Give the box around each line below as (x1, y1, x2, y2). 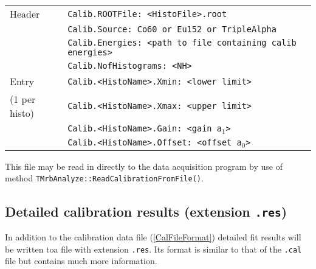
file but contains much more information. (5, 254, 157, 267)
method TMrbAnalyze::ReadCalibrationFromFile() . (5, 172, 204, 184)
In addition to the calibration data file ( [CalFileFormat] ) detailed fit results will (5, 230, 301, 243)
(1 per (10, 92, 36, 106)
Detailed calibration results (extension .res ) (5, 201, 287, 220)
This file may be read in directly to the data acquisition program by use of (5, 159, 283, 172)
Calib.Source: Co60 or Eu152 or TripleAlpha (67, 24, 276, 34)
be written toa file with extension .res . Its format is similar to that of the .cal (5, 242, 302, 255)
